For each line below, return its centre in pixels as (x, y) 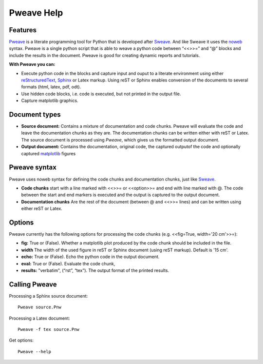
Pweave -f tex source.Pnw (49, 330)
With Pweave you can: (32, 64)
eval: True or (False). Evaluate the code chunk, (68, 263)
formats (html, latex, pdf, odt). (51, 87)
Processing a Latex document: (39, 318)
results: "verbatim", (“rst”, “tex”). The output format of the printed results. (95, 270)
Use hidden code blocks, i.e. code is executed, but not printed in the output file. (101, 94)
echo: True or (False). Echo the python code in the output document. (90, 257)
